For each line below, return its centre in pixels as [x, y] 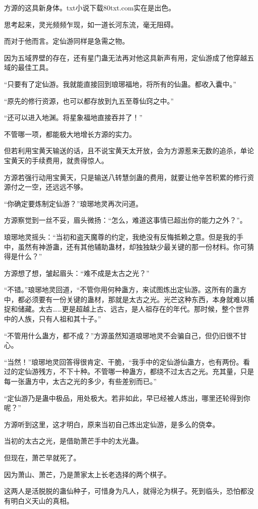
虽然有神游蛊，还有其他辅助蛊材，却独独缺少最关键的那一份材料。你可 [132, 246]
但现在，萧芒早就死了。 [42, 457]
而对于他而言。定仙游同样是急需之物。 [66, 41]
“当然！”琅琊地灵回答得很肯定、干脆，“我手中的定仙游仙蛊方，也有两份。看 [127, 361]
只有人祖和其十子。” [70, 319]
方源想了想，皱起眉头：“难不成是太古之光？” [77, 273]
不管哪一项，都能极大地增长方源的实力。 [70, 134]
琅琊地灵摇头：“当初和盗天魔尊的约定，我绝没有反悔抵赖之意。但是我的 [120, 236]
